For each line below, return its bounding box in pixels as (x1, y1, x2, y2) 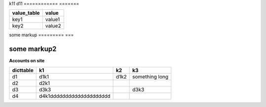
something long (132, 73, 168, 80)
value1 (45, 16, 60, 23)
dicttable (12, 67, 34, 74)
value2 (45, 23, 61, 29)
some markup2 (9, 45, 57, 53)
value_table (12, 10, 40, 17)
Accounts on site (9, 58, 45, 64)
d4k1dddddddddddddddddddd (38, 92, 111, 99)
